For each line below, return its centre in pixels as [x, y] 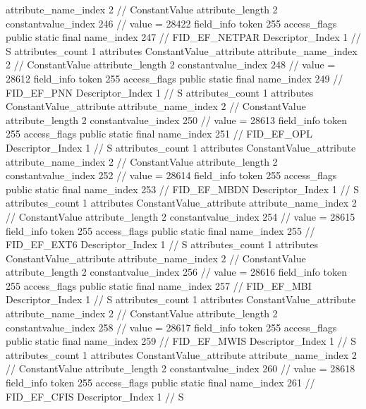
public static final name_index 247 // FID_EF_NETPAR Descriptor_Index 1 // [183, 37]
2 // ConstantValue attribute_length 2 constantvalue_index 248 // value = [171, 65]
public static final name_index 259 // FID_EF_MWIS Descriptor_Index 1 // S [181, 341]
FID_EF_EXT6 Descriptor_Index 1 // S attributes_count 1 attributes [162, 244]
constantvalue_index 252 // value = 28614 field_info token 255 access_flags [171, 175]
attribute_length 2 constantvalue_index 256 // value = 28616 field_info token [176, 272]
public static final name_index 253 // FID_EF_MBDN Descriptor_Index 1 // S [182, 189]
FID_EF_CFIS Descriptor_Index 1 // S [95, 396]
